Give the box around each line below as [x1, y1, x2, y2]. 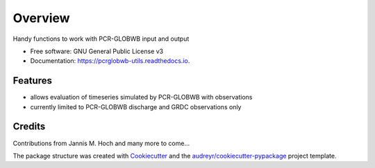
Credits [12, 121, 46, 133]
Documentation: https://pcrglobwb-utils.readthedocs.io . [30, 57, 190, 65]
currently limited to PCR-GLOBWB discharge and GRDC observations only [30, 102, 242, 111]
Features [12, 75, 52, 86]
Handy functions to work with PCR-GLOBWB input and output [12, 35, 190, 43]
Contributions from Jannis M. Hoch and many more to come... [12, 139, 190, 147]
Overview [12, 10, 70, 26]
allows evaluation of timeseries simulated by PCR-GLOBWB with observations [30, 93, 253, 102]
